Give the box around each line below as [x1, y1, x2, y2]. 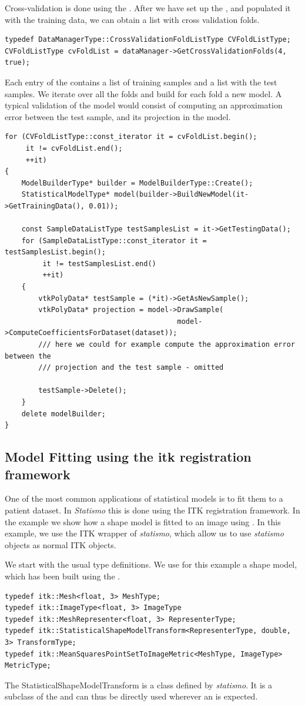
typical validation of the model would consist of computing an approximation [5, 99, 283, 111]
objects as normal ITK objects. [5, 538, 116, 551]
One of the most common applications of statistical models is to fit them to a [5, 492, 283, 505]
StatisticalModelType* [21, 190, 110, 199]
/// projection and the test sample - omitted [38, 363, 224, 372]
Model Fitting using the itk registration [5, 448, 252, 466]
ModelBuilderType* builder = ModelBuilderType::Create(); [21, 178, 253, 187]
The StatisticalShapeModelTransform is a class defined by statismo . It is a [5, 678, 273, 691]
